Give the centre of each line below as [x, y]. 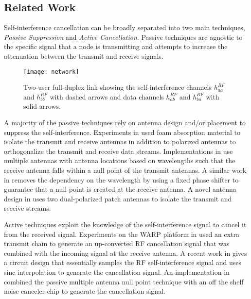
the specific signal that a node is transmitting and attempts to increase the [116, 46]
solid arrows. [42, 106]
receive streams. [27, 208]
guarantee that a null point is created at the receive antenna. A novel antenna [120, 189]
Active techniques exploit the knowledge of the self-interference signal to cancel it [125, 224]
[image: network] [51, 72]
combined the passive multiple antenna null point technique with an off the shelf [124, 281]
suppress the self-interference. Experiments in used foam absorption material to [122, 132]
